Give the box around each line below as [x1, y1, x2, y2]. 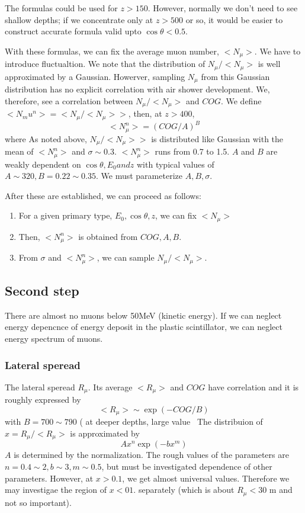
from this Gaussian [201, 70, 270, 82]
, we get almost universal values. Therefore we [122, 472, 290, 484]
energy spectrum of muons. [5, 332, 103, 345]
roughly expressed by [5, 393, 81, 406]
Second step [5, 281, 79, 300]
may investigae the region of [5, 483, 107, 496]
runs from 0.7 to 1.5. [155, 145, 230, 158]
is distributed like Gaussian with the [151, 132, 284, 145]
